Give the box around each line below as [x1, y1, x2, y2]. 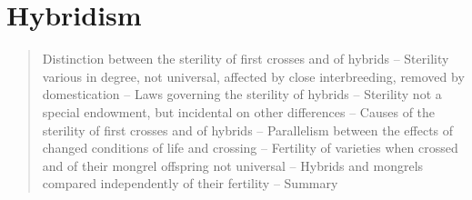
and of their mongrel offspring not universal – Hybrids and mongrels [42, 155, 424, 175]
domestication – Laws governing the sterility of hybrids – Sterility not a [42, 85, 442, 104]
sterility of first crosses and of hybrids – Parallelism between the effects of [42, 120, 454, 139]
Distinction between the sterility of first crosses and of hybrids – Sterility [42, 49, 449, 68]
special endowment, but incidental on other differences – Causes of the [42, 102, 436, 121]
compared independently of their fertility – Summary [42, 174, 338, 193]
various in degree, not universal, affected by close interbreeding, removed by [42, 66, 465, 85]
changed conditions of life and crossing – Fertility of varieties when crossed [42, 138, 458, 157]
